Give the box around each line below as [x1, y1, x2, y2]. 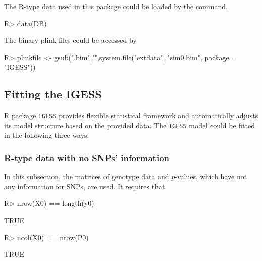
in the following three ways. [4, 130, 89, 140]
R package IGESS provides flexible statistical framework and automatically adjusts [4, 110, 258, 121]
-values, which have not [175, 171, 247, 182]
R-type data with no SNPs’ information [4, 151, 169, 164]
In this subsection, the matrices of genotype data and [4, 171, 169, 182]
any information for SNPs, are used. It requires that [4, 181, 165, 191]
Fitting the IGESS [4, 86, 102, 102]
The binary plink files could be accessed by [4, 35, 137, 45]
